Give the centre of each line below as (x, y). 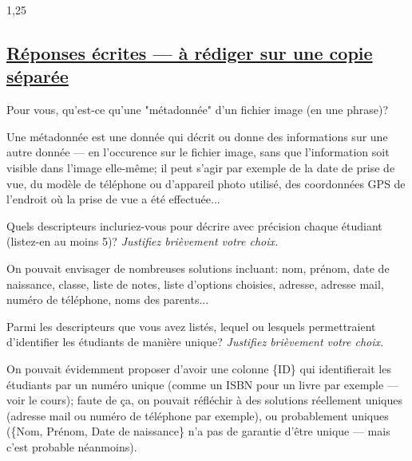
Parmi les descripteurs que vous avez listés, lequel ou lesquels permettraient (191, 326)
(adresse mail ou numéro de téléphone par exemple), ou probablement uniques (198, 415)
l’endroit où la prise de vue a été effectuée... (113, 199)
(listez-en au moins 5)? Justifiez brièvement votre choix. (143, 241)
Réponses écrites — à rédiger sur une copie (190, 52)
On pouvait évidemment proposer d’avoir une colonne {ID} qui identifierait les (199, 368)
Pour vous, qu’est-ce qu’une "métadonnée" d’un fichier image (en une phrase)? (198, 110)
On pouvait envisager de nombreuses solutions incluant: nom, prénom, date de (198, 268)
